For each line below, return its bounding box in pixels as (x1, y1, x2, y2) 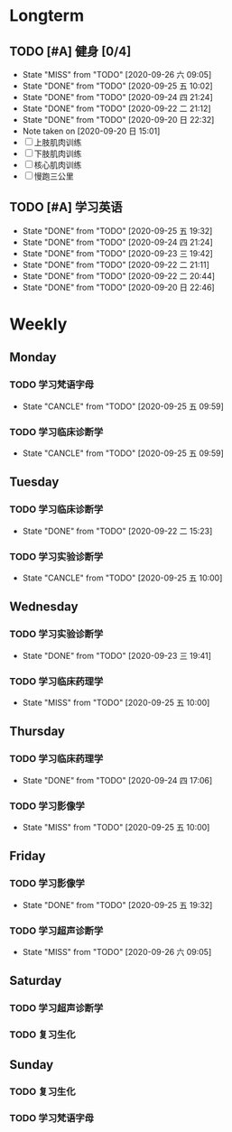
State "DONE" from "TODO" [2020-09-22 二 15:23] (22, 525, 213, 536)
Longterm (9, 5, 84, 26)
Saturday (9, 973, 62, 988)
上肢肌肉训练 (33, 137, 82, 147)
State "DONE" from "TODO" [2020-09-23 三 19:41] (22, 650, 212, 661)
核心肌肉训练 (33, 160, 82, 170)
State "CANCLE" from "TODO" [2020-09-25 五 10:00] (22, 572, 223, 583)
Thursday (9, 724, 66, 739)
